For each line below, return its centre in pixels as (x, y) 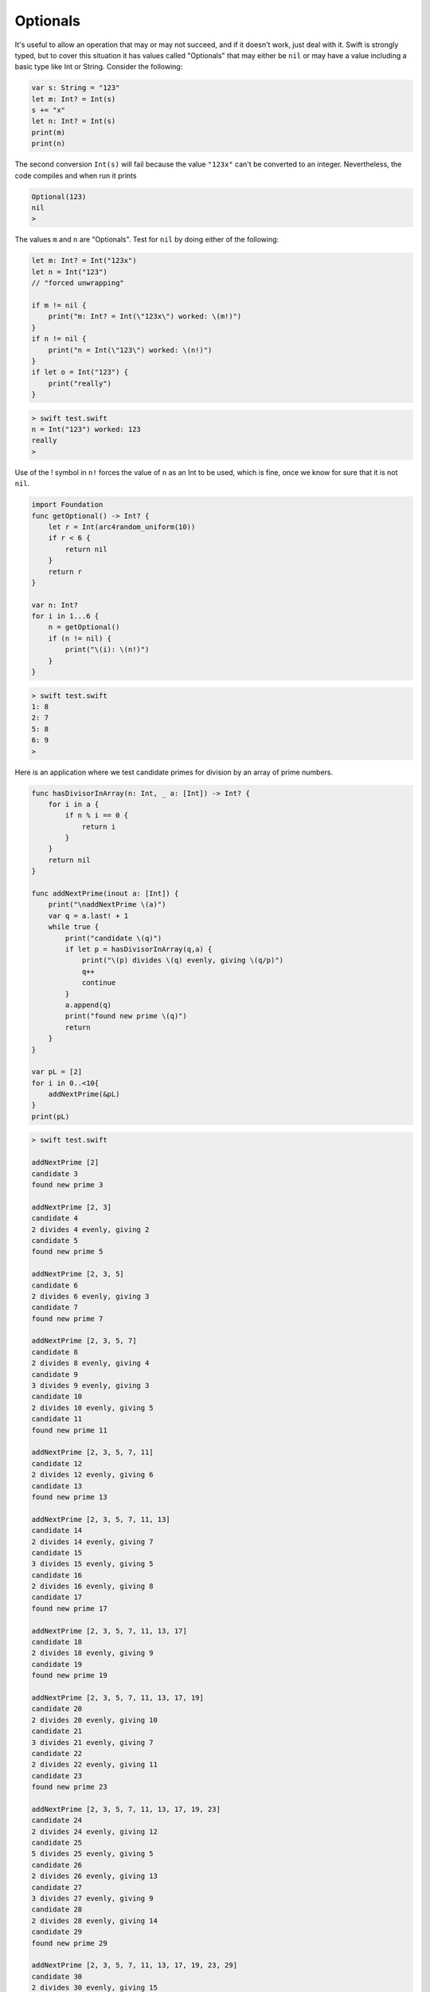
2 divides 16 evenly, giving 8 (93, 1586)
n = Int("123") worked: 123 (86, 429)
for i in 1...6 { (65, 616)
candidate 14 (57, 1531)
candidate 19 (57, 1664)
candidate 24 (57, 1820)
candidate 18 (57, 1642)
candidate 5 (55, 1240)
